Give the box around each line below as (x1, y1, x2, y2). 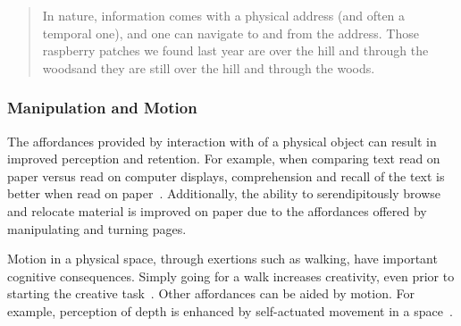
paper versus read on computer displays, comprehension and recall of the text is (7, 166, 445, 185)
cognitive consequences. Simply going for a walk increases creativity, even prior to (7, 266, 455, 285)
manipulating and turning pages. (7, 219, 187, 238)
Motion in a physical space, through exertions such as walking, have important (7, 249, 438, 268)
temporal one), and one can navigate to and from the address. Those (42, 23, 419, 42)
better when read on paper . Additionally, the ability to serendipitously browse (7, 184, 441, 203)
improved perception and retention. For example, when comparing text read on (7, 149, 440, 168)
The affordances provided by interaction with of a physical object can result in (7, 131, 437, 150)
